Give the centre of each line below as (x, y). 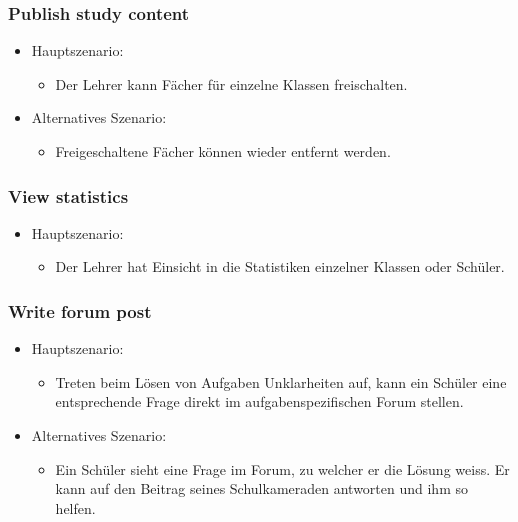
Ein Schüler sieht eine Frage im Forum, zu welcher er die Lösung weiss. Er (282, 468)
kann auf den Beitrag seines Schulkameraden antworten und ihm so (261, 488)
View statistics (68, 195)
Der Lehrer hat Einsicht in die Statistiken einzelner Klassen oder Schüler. (280, 266)
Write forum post (80, 310)
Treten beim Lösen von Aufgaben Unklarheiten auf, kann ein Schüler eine (281, 381)
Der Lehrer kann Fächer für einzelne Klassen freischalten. (231, 83)
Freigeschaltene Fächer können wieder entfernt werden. (223, 151)
